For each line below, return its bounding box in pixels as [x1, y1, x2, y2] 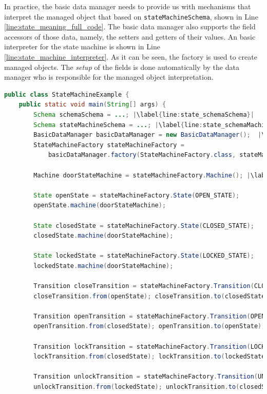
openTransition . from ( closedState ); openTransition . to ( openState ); [33, 323, 265, 330]
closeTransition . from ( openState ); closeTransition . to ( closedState [33, 292, 265, 300]
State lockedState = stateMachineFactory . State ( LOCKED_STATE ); [33, 252, 254, 260]
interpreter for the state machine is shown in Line [4, 41, 160, 52]
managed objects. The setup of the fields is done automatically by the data [4, 61, 239, 72]
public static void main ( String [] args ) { [18, 101, 166, 109]
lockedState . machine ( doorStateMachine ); [33, 262, 174, 270]
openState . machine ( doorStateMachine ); [33, 202, 166, 209]
